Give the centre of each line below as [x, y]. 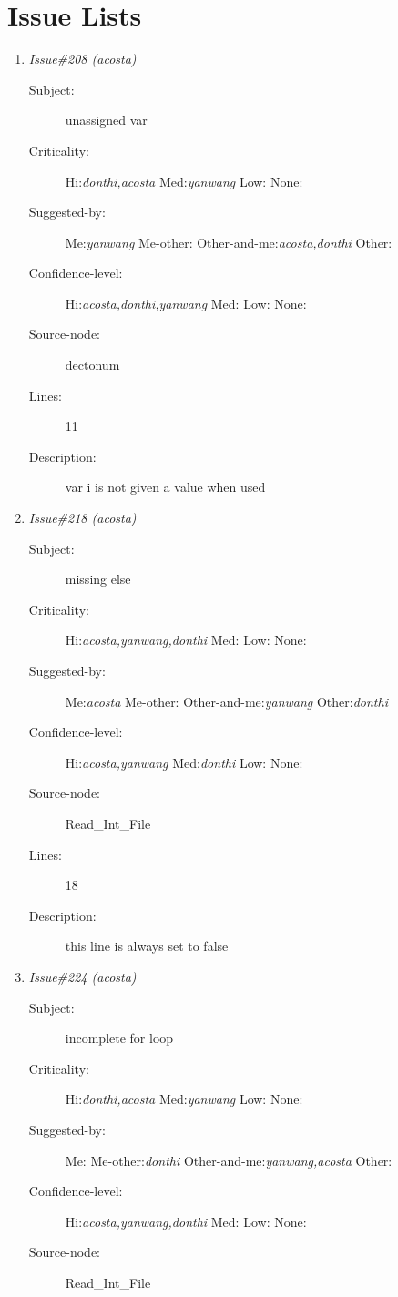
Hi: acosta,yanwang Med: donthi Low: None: [184, 762]
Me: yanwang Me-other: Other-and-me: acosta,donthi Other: [229, 242]
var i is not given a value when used [165, 487]
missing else [98, 579]
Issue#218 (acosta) [82, 518]
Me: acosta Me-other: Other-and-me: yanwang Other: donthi [226, 701]
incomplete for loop [119, 1038]
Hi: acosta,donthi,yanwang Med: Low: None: [186, 303]
